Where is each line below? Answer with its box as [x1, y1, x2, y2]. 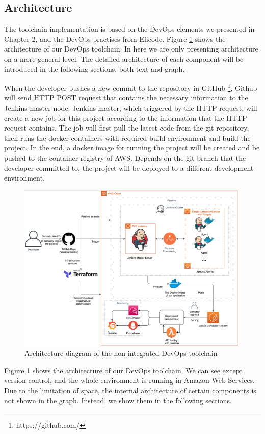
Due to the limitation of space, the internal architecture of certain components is [4, 385, 256, 395]
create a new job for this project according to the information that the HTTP [4, 112, 247, 123]
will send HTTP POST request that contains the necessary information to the [4, 92, 248, 103]
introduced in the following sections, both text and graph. [4, 63, 185, 74]
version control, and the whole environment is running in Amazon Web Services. [4, 375, 255, 386]
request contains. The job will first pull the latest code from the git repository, [4, 122, 249, 133]
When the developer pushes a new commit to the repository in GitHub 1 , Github [4, 81, 257, 93]
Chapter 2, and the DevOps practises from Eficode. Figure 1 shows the [4, 33, 226, 44]
